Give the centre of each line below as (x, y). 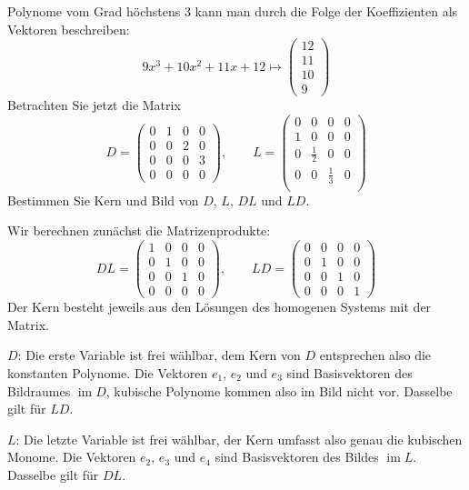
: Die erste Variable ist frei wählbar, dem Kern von (159, 355)
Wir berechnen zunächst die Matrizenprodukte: (139, 230)
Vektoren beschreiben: (69, 29)
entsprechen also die (375, 355)
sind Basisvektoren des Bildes (297, 457)
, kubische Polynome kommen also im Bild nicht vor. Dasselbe (279, 390)
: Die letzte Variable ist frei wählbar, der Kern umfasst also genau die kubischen (239, 439)
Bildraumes (39, 390)
